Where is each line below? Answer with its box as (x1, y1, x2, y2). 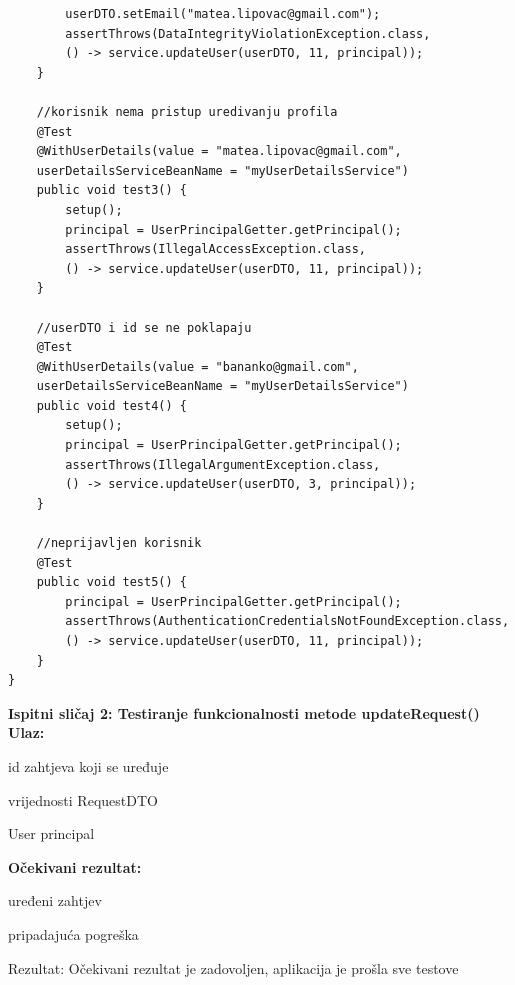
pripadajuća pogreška (8, 923, 139, 944)
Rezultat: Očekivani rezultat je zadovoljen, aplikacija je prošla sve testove (8, 957, 459, 978)
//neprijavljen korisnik (36, 536, 202, 551)
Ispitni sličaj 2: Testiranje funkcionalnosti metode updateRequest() (8, 702, 480, 723)
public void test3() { (36, 183, 187, 198)
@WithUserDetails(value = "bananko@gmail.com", (36, 359, 359, 374)
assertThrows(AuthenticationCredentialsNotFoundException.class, (65, 614, 510, 629)
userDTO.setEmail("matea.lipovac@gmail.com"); (65, 7, 381, 21)
